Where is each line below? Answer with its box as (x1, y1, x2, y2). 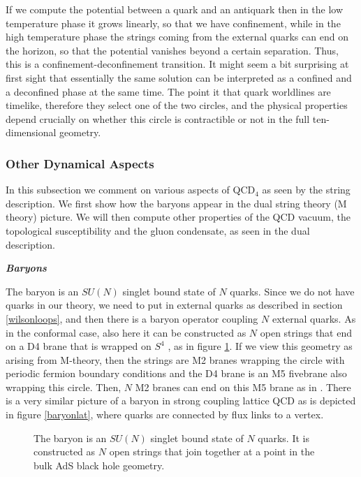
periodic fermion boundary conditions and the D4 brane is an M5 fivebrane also (6, 366, 347, 381)
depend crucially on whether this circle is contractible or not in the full (6, 111, 310, 126)
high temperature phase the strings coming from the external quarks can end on (6, 29, 348, 44)
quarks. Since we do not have (230, 284, 355, 298)
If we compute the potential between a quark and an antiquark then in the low (6, 2, 344, 16)
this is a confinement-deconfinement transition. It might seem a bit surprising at (6, 57, 349, 71)
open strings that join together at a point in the (109, 444, 315, 459)
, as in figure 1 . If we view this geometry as (168, 339, 353, 353)
